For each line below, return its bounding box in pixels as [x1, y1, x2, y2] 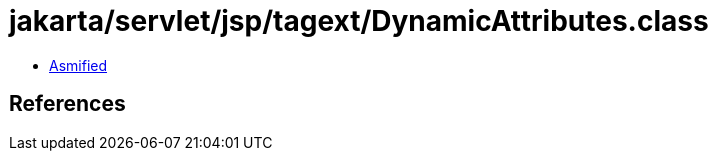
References [9, 91, 126, 117]
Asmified [49, 56, 108, 74]
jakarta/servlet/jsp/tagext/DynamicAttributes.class [9, 4, 709, 38]
